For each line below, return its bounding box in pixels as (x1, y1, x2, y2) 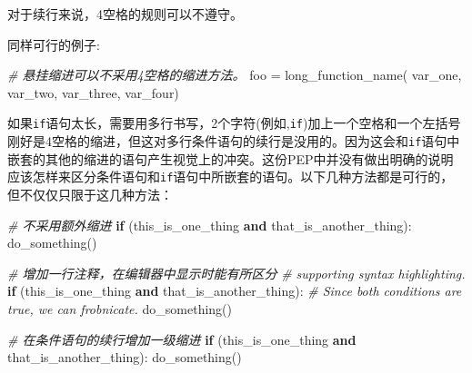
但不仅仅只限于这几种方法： (7, 184, 173, 203)
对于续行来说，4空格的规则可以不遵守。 (7, 5, 243, 23)
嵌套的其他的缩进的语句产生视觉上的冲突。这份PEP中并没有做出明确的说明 (7, 149, 454, 168)
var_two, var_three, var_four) (7, 83, 179, 102)
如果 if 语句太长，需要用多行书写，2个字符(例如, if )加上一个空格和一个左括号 (7, 113, 461, 133)
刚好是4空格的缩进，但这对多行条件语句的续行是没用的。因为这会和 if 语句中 (7, 132, 460, 151)
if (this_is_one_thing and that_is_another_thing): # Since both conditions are (7, 281, 462, 300)
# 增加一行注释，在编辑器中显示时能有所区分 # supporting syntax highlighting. (7, 263, 466, 282)
